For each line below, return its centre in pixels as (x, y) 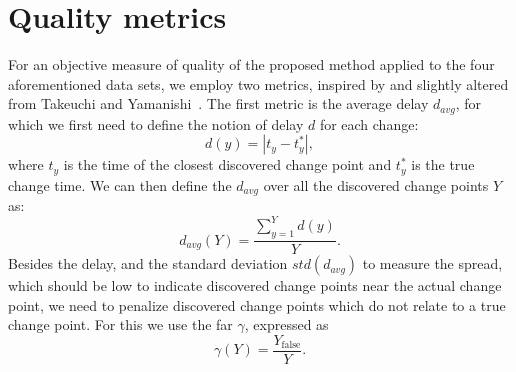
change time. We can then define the (120, 184)
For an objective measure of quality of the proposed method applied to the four (251, 64)
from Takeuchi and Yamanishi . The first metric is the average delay (218, 103)
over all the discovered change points (376, 184)
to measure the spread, (432, 263)
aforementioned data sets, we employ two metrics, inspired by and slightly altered (258, 83)
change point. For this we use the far (120, 324)
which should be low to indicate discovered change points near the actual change (255, 285)
